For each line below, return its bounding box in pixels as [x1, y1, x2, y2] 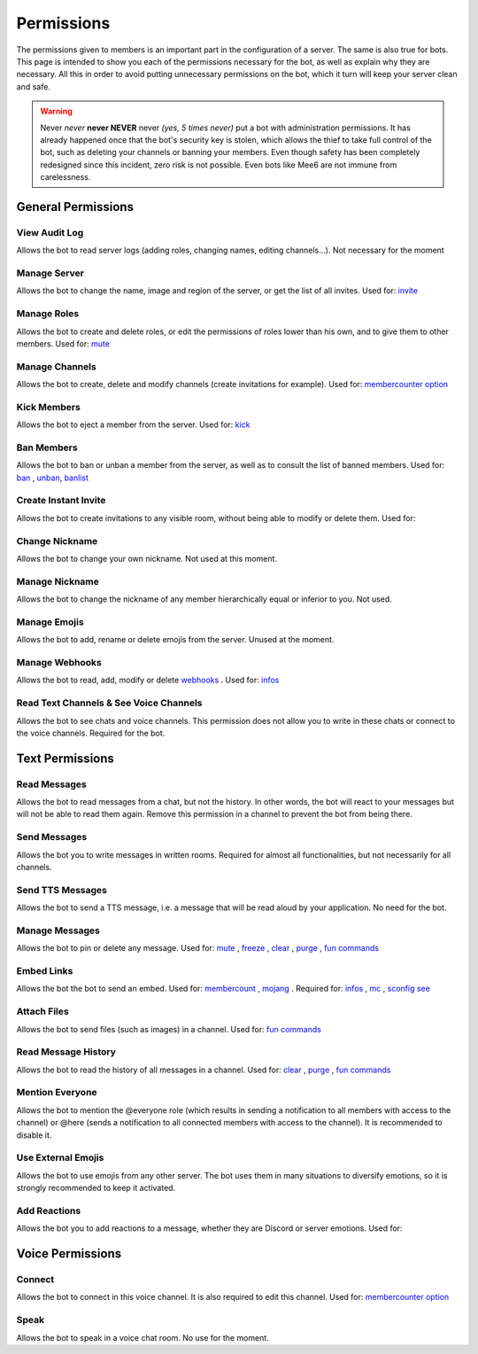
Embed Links [16, 965, 73, 977]
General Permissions [16, 199, 135, 214]
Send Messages [16, 831, 88, 844]
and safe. [16, 81, 50, 92]
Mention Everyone [16, 1086, 97, 1099]
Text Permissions [16, 751, 115, 766]
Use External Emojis [16, 1152, 104, 1164]
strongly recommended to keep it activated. [16, 1183, 176, 1194]
